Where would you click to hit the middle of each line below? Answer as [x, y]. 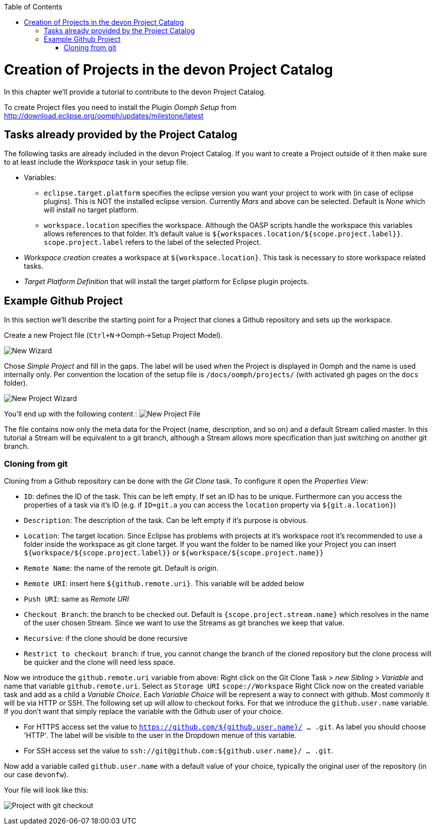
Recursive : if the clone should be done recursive [106, 638]
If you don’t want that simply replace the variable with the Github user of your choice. [144, 711]
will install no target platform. [91, 210]
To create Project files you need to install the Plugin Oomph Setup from [120, 107]
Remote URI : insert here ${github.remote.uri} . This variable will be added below [164, 583]
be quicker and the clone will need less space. [100, 662]
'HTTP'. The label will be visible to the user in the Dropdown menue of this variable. [160, 735]
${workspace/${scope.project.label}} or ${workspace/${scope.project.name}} [174, 552]
